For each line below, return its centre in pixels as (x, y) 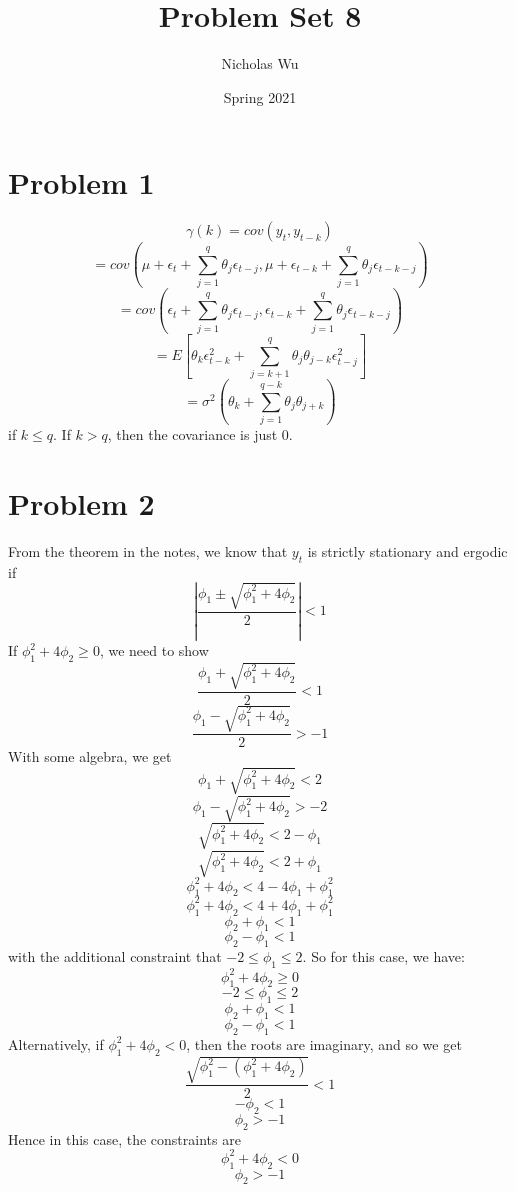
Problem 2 (81, 502)
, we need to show (154, 650)
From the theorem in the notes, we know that (148, 550)
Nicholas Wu (260, 63)
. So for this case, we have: (383, 956)
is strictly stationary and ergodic (407, 550)
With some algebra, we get (90, 756)
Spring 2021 (260, 96)
